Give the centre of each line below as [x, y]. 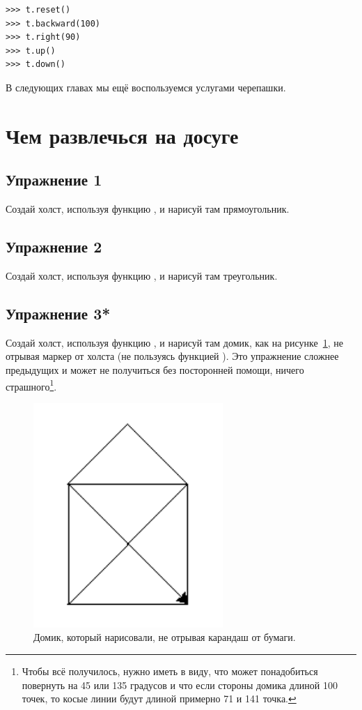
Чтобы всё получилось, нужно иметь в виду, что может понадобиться [170, 671]
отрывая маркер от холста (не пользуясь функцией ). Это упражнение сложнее [172, 356]
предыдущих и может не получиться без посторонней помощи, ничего [155, 369]
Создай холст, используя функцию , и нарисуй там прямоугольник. [148, 209]
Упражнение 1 [54, 180]
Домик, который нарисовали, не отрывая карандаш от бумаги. [165, 637]
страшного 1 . [31, 385]
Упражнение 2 [54, 247]
